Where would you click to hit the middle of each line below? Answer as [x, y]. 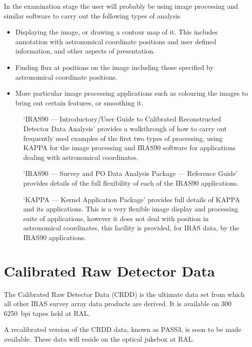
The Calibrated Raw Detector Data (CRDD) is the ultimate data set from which [124, 294]
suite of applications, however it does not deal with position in [116, 218]
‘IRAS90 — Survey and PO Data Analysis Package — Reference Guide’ [131, 173]
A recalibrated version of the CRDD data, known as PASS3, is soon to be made [123, 329]
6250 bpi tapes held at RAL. [47, 313]
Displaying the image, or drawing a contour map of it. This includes [117, 32]
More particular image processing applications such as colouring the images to [132, 93]
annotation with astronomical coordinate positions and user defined [116, 41]
